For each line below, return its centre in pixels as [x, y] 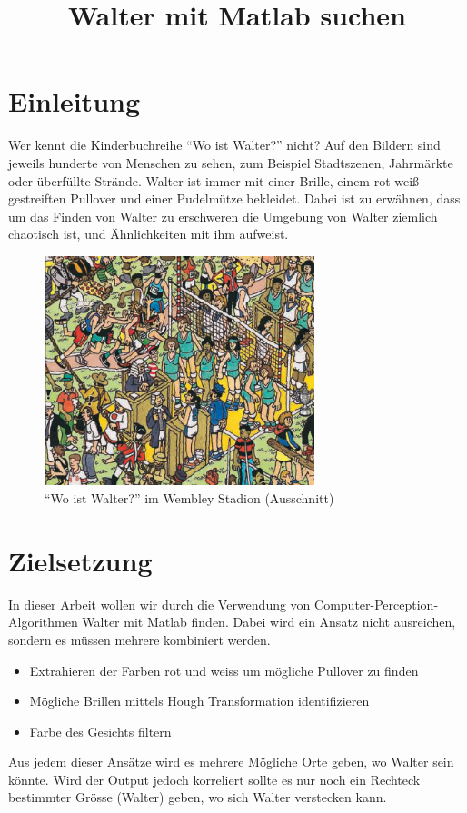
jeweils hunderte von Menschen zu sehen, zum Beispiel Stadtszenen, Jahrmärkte [231, 162]
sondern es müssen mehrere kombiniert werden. [139, 639]
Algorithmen [43, 622]
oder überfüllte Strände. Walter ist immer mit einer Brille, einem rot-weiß [214, 180]
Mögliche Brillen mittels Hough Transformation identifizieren [199, 701]
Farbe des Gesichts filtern [100, 731]
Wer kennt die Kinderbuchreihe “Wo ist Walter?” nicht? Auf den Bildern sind [224, 145]
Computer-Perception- [377, 604]
